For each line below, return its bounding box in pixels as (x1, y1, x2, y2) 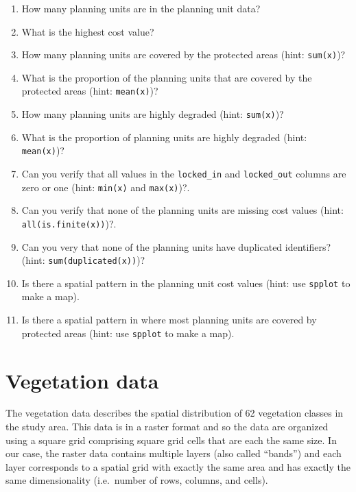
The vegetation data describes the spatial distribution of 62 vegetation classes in (5, 406, 344, 420)
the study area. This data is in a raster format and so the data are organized (5, 419, 329, 434)
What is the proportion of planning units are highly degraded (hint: (21, 130, 307, 144)
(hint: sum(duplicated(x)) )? (21, 253, 145, 267)
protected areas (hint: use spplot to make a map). (21, 325, 235, 340)
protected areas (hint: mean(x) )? (21, 84, 158, 98)
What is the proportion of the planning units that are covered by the (21, 70, 312, 84)
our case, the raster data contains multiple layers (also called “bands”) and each (5, 446, 342, 460)
